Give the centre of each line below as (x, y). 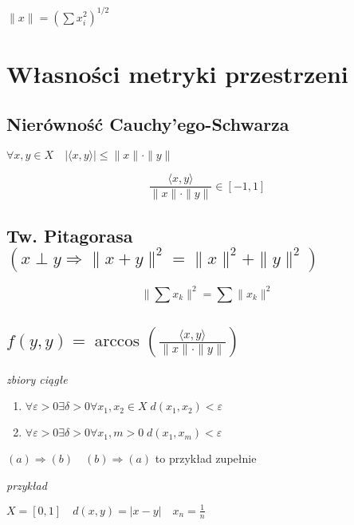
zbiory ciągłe (37, 379)
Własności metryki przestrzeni (177, 73)
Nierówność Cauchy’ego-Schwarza (148, 124)
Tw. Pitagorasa (70, 235)
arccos (117, 341)
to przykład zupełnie (206, 458)
